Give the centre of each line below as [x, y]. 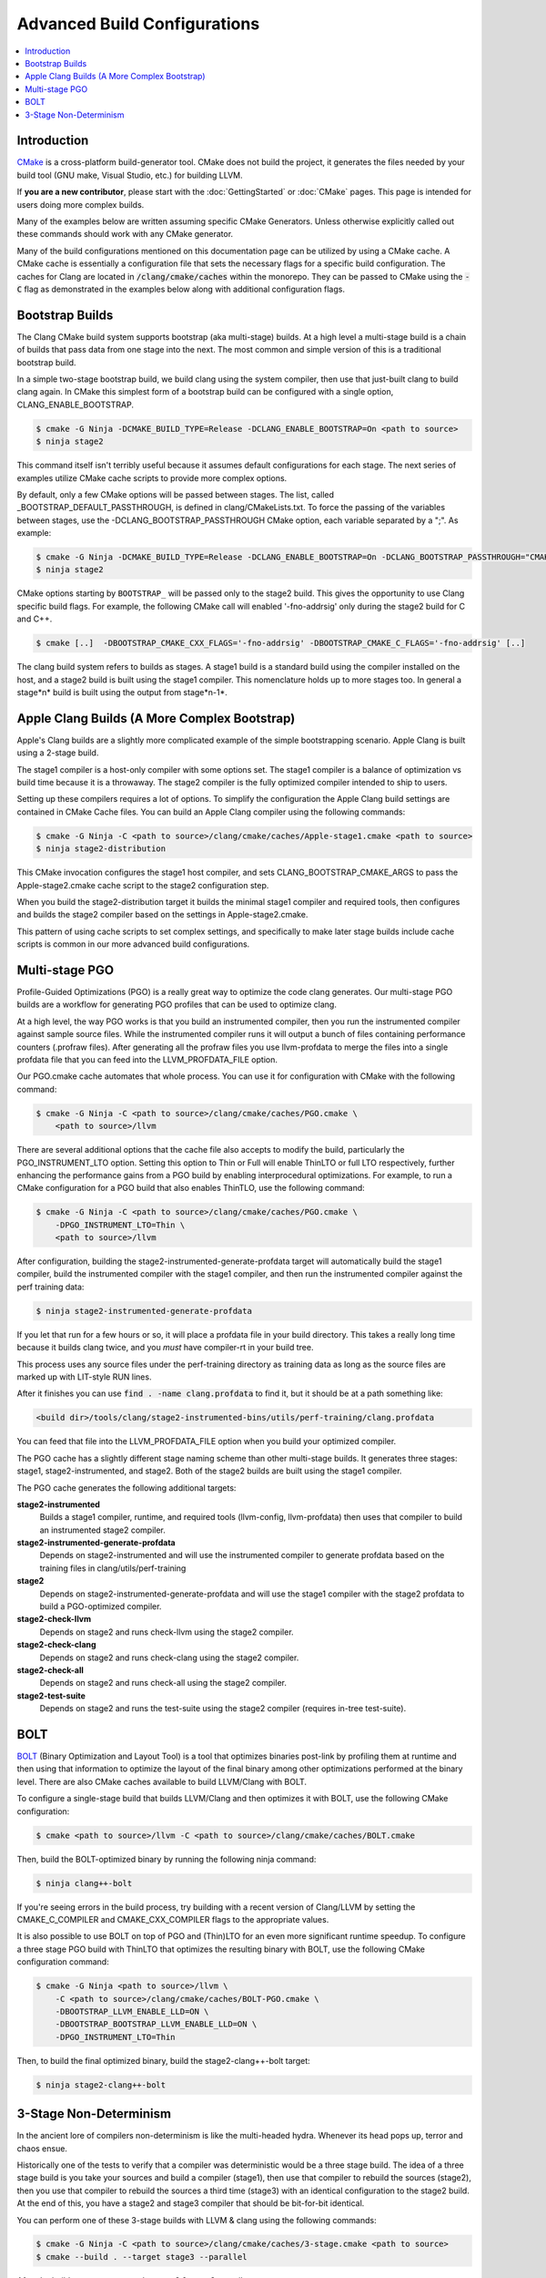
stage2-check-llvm [54, 1619]
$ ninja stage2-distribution [101, 849]
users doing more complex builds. [81, 204]
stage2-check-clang [56, 1645]
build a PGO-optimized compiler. [101, 1606]
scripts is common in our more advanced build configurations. [133, 944]
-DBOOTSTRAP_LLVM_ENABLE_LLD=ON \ [132, 2011]
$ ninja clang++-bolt [84, 1883]
